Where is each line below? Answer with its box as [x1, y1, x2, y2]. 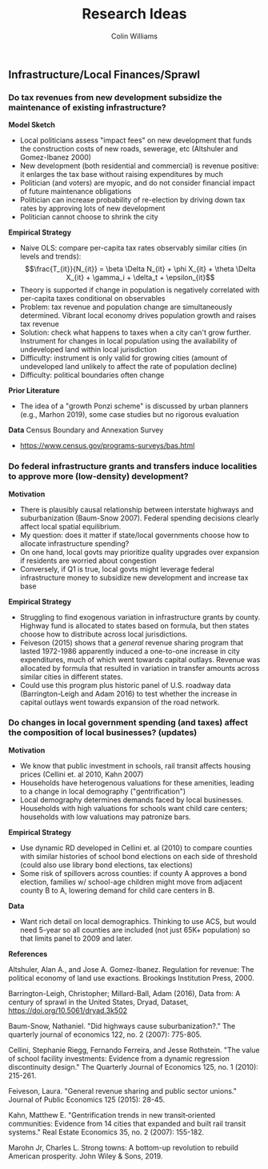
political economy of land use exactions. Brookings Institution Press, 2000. [8, 973, 254, 982]
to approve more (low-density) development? [8, 471, 189, 482]
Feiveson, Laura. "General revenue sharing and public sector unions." [8, 1086, 238, 1095]
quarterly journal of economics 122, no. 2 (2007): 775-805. [8, 1030, 202, 1039]
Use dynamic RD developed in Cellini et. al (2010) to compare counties [19, 842, 253, 853]
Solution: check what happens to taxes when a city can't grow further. [19, 327, 252, 337]
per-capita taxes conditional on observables [19, 294, 166, 303]
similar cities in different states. [19, 672, 123, 681]
